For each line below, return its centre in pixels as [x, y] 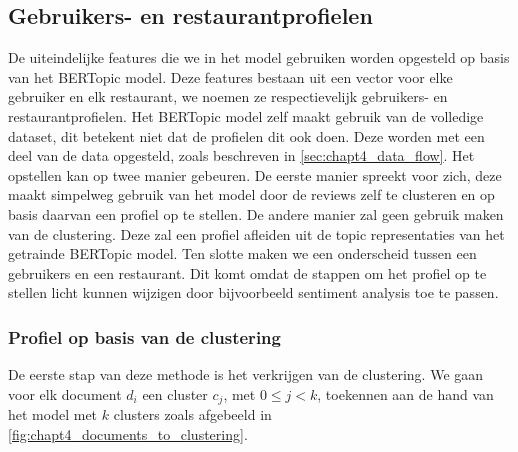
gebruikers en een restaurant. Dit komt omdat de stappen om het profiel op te [247, 272]
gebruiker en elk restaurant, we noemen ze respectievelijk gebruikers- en [228, 96]
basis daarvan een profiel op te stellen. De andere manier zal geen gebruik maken [256, 213]
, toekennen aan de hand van [405, 393]
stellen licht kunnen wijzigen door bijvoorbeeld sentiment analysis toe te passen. [253, 292]
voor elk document [65, 393]
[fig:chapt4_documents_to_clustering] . [128, 433]
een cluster [175, 393]
